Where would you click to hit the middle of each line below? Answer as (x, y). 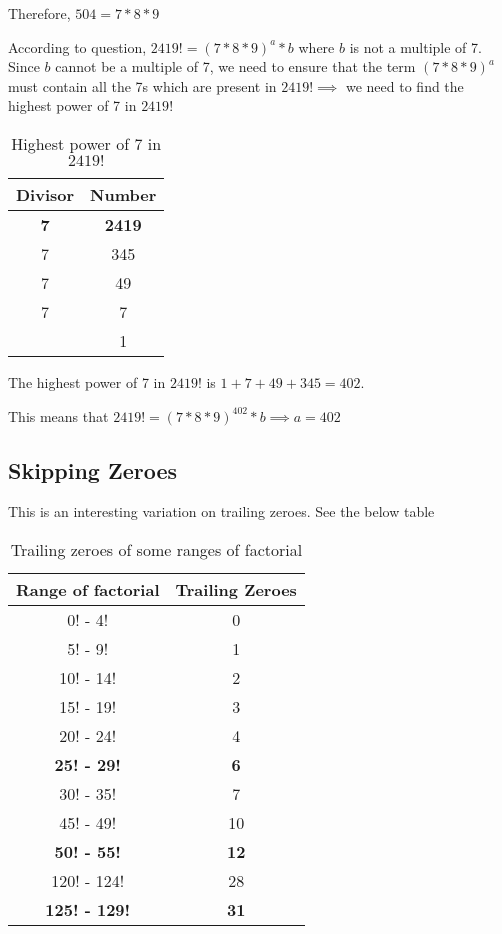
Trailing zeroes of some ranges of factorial (156, 549)
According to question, (77, 46)
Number (123, 194)
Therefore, (39, 13)
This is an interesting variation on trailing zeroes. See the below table (221, 511)
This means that (58, 415)
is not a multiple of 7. (415, 46)
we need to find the (404, 85)
